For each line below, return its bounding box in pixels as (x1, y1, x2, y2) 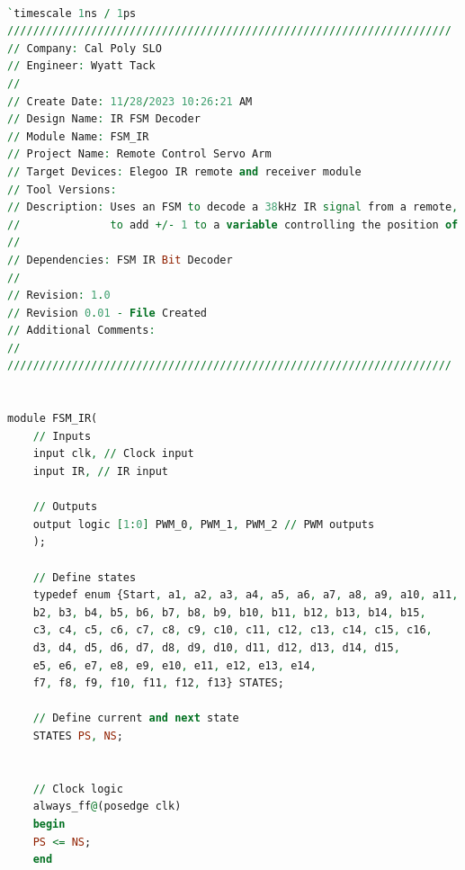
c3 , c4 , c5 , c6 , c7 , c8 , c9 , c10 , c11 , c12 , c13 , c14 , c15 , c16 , (32, 623, 433, 637)
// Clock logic (32, 782, 123, 795)
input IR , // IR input (32, 465, 169, 479)
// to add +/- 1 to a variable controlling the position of (7, 218, 459, 231)
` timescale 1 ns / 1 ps (7, 6, 137, 20)
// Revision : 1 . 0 (7, 289, 111, 302)
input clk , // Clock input (32, 447, 194, 461)
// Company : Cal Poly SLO (7, 41, 162, 55)
